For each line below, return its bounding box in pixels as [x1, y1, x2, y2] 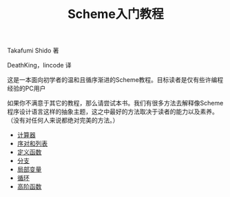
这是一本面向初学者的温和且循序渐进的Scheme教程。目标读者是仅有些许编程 [7, 76, 224, 84]
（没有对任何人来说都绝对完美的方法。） [7, 116, 119, 125]
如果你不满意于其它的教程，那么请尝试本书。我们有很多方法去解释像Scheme [7, 99, 224, 107]
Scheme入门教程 [67, 6, 164, 22]
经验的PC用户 [7, 84, 46, 93]
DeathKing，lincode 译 [7, 61, 72, 70]
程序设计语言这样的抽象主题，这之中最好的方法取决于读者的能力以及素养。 [7, 107, 218, 116]
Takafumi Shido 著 [7, 46, 60, 55]
